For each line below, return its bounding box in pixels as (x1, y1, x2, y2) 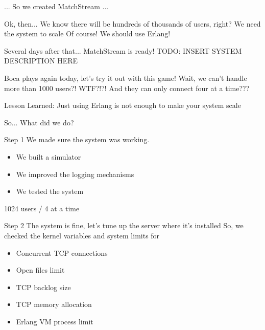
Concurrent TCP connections (16, 247, 108, 258)
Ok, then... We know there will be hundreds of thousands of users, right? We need (4, 18, 261, 29)
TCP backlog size (16, 281, 71, 292)
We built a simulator (16, 151, 81, 162)
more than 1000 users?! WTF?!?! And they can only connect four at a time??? (4, 82, 250, 93)
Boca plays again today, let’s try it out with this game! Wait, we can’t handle (4, 72, 247, 83)
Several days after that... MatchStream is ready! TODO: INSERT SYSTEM (4, 45, 242, 56)
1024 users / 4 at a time (4, 203, 80, 213)
